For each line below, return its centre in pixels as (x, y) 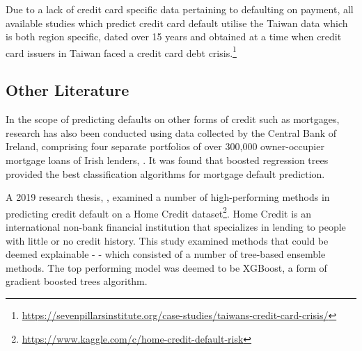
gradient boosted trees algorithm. (77, 281)
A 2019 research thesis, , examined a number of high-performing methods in (168, 197)
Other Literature (68, 90)
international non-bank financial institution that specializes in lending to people (176, 227)
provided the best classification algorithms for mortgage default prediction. (165, 173)
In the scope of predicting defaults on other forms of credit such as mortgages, (173, 119)
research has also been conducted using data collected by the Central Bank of (171, 132)
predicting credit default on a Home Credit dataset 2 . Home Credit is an (158, 212)
